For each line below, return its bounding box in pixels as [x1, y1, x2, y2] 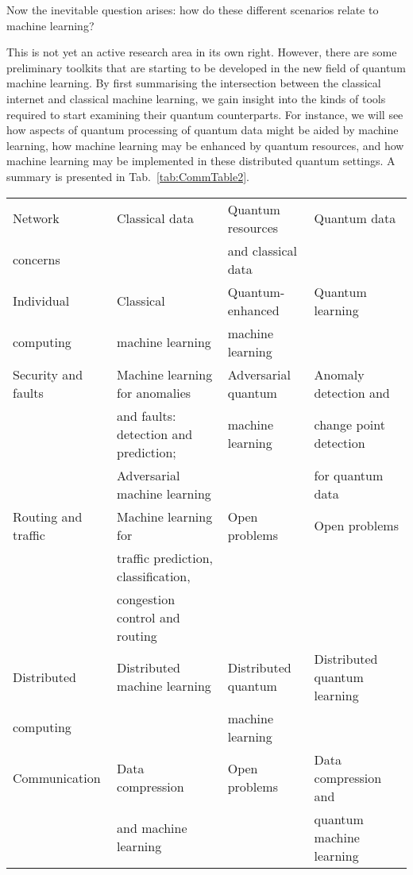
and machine [117, 819, 187, 838]
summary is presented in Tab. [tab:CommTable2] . [6, 168, 250, 184]
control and [117, 607, 180, 626]
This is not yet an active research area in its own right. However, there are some [6, 44, 397, 60]
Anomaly [314, 364, 365, 384]
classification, [117, 566, 191, 585]
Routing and [13, 507, 83, 526]
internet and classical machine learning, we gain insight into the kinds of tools [6, 90, 386, 106]
